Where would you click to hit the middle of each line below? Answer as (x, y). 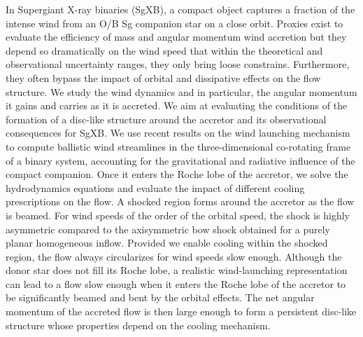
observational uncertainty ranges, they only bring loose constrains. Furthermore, (178, 64)
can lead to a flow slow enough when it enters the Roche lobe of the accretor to (176, 283)
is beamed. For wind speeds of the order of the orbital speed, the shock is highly (178, 215)
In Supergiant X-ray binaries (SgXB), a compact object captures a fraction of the (180, 9)
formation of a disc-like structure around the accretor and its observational (166, 119)
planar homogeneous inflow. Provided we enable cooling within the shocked (167, 243)
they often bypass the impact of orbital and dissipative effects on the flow (163, 77)
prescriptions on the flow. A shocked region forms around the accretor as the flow (180, 201)
